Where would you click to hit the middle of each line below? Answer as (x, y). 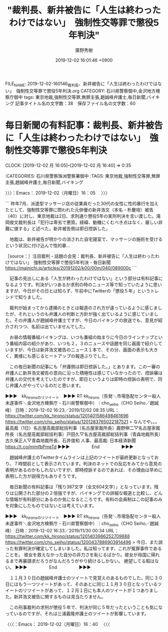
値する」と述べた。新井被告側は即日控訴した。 (62, 228)
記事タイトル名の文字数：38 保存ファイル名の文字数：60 (75, 103)
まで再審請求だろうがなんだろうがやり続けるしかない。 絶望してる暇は (82, 561)
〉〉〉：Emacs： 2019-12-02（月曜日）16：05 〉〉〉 (57, 193)
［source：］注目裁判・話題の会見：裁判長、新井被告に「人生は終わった (80, 256)
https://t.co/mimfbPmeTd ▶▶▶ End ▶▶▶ (69, 447)
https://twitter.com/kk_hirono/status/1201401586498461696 (67, 416)
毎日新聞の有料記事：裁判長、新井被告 (84, 125)
